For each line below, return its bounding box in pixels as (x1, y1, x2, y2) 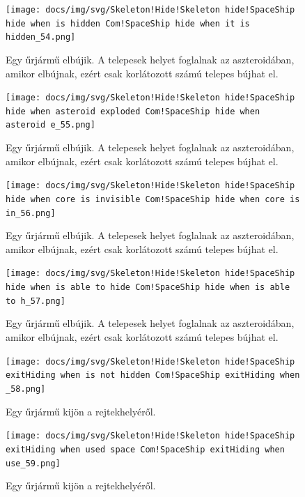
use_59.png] (6, 458, 61, 468)
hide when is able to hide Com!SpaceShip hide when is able (6, 282, 290, 293)
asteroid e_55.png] (6, 120, 95, 130)
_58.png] (6, 383, 46, 394)
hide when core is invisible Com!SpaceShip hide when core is (6, 194, 300, 204)
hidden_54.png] (6, 32, 76, 43)
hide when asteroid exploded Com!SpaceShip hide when (6, 106, 260, 116)
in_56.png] (6, 208, 56, 218)
